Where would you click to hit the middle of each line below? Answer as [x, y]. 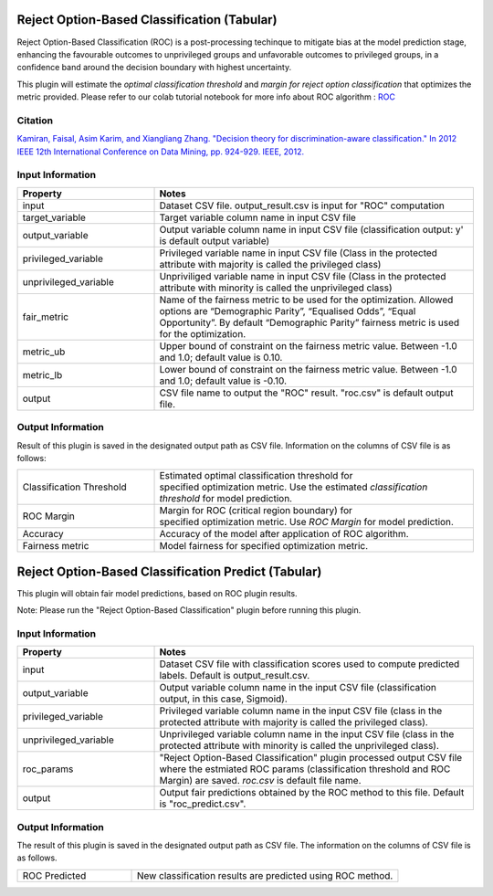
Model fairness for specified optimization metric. [264, 546]
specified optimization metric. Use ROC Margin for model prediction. [306, 522]
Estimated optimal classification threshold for [256, 476]
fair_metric [45, 317]
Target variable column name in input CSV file [257, 217]
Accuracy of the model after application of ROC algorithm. [284, 534]
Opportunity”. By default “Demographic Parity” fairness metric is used [309, 322]
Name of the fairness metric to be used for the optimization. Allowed [306, 300]
